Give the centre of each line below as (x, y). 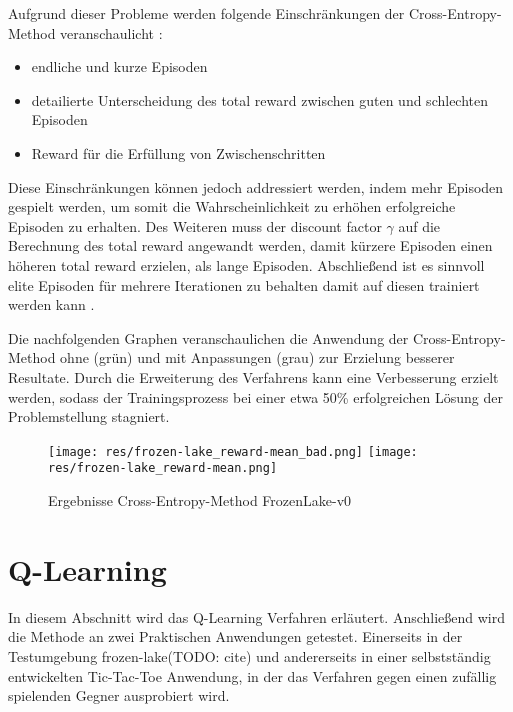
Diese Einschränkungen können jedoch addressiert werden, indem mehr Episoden (256, 186)
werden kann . (51, 304)
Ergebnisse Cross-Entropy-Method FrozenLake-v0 (200, 500)
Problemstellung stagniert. (89, 416)
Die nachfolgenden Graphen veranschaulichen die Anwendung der (208, 337)
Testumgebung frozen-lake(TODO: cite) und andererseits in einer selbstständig (249, 655)
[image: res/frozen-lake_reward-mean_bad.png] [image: (233, 451)
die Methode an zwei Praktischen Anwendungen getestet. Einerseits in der (235, 636)
